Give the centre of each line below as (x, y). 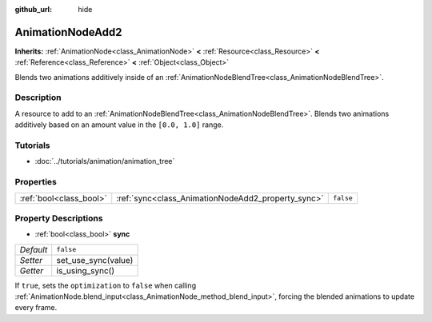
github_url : (33, 9)
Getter (32, 270)
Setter (31, 260)
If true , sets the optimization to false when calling (105, 285)
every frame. (36, 308)
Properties (36, 182)
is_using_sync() (86, 270)
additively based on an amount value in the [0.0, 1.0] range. (119, 125)
